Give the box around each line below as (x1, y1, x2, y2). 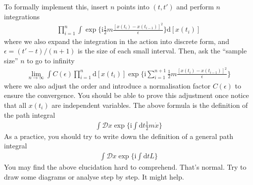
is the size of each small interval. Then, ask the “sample (78, 46, 247, 56)
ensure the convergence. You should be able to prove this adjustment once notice (4, 90, 249, 100)
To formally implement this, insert (4, 1, 108, 11)
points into (116, 1, 150, 11)
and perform (176, 1, 214, 11)
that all (4, 99, 27, 110)
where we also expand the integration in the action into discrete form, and (4, 36, 229, 46)
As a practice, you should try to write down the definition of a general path (4, 131, 234, 141)
